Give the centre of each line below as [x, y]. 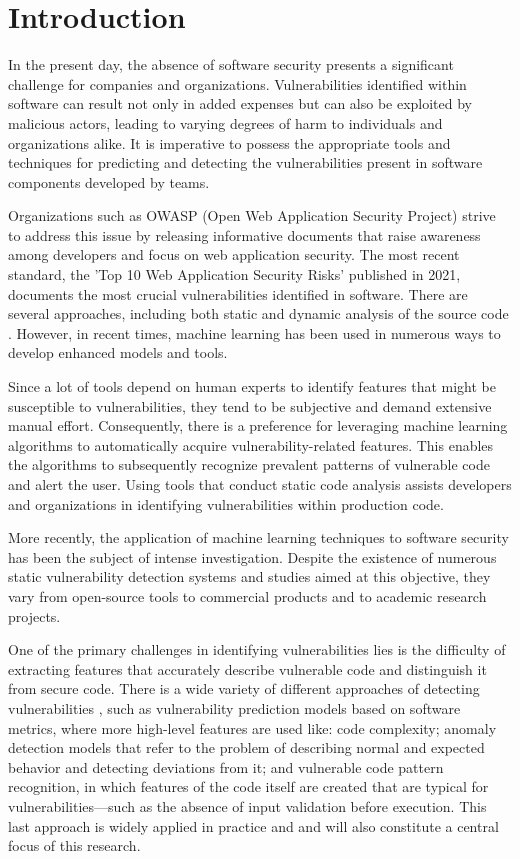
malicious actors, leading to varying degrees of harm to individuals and [225, 122]
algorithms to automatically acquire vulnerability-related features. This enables [251, 444]
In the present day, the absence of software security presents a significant [231, 64]
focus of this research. [74, 845]
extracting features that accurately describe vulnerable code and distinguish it [247, 668]
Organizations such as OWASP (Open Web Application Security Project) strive [252, 215]
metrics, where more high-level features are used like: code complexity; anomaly [252, 727]
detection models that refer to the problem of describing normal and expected [246, 747]
